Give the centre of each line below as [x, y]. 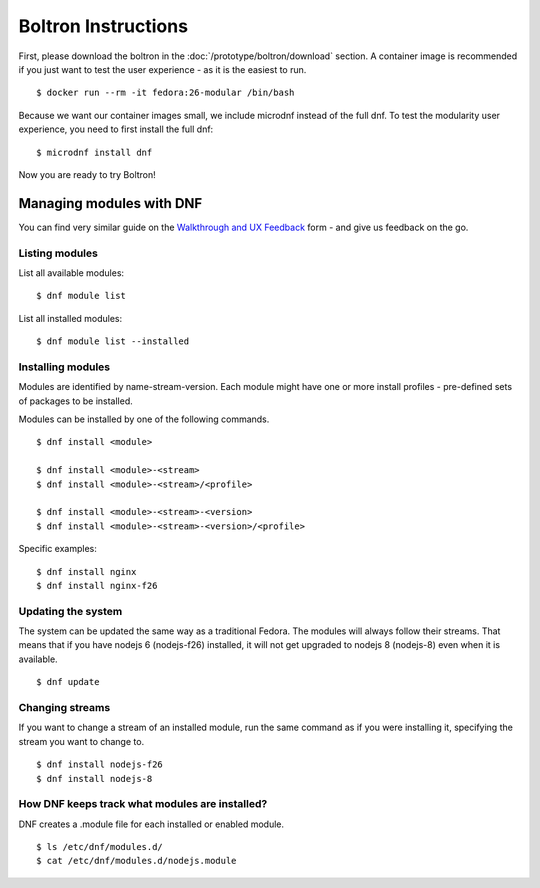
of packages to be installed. [76, 401]
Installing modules [64, 367]
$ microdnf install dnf [94, 152]
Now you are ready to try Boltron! [87, 174]
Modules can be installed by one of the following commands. [144, 419]
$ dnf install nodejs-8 [94, 778]
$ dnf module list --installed [113, 341]
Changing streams [64, 708]
